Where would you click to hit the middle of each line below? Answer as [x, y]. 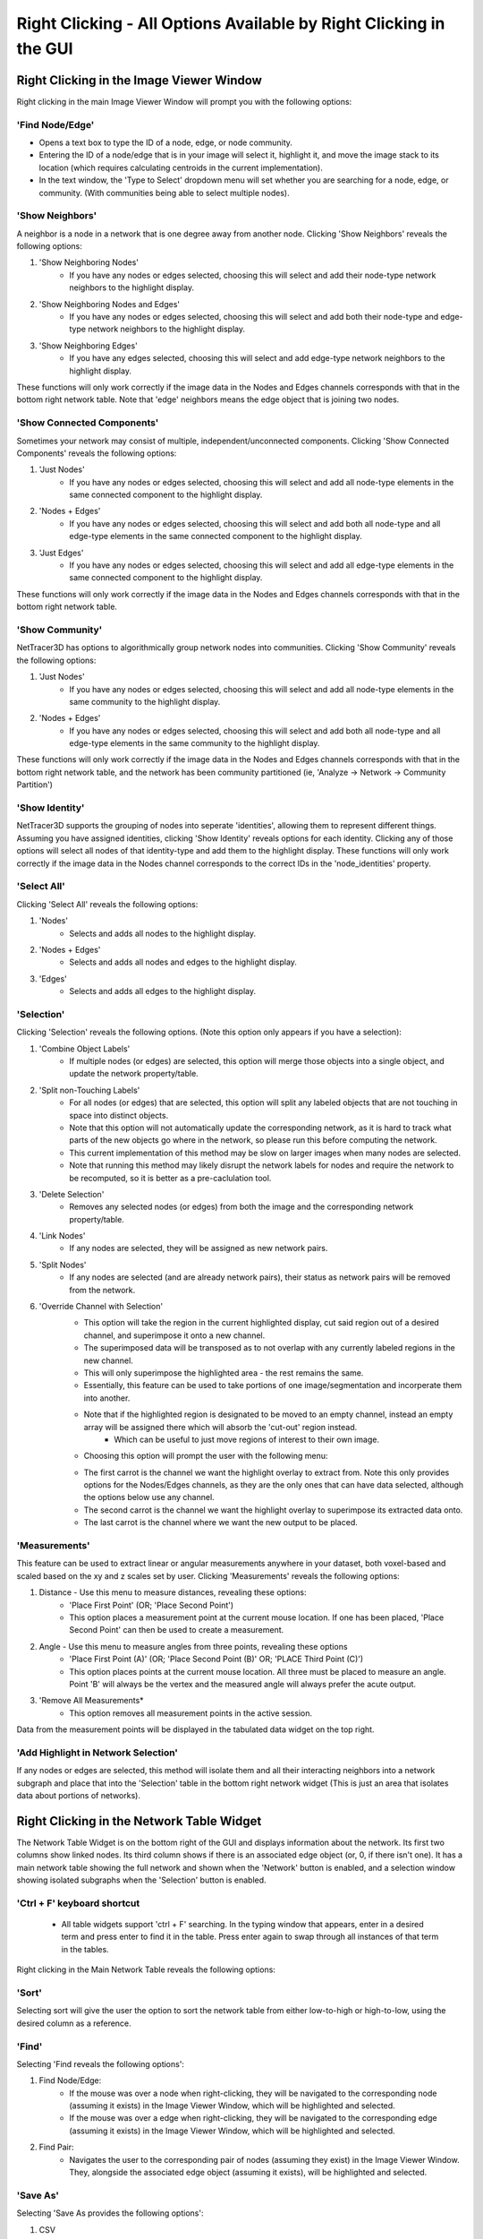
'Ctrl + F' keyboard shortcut [78, 1903]
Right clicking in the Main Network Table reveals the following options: [146, 1969]
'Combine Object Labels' [85, 1049]
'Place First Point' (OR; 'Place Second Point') [152, 1605]
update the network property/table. [134, 1074]
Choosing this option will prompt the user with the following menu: [206, 1456]
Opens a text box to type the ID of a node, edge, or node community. [165, 142]
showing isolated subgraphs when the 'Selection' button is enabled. [142, 1880]
